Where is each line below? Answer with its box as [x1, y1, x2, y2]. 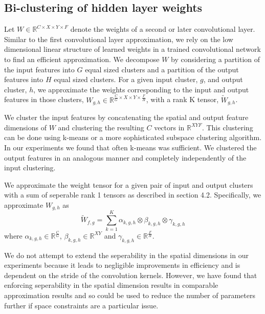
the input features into [4, 64, 75, 74]
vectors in [154, 122, 185, 132]
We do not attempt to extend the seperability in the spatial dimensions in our [4, 249, 249, 260]
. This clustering [202, 122, 253, 132]
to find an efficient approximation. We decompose [4, 53, 160, 64]
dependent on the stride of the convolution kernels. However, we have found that [4, 269, 257, 280]
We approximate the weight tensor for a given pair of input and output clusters [4, 179, 253, 190]
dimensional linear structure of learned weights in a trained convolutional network [4, 44, 261, 54]
